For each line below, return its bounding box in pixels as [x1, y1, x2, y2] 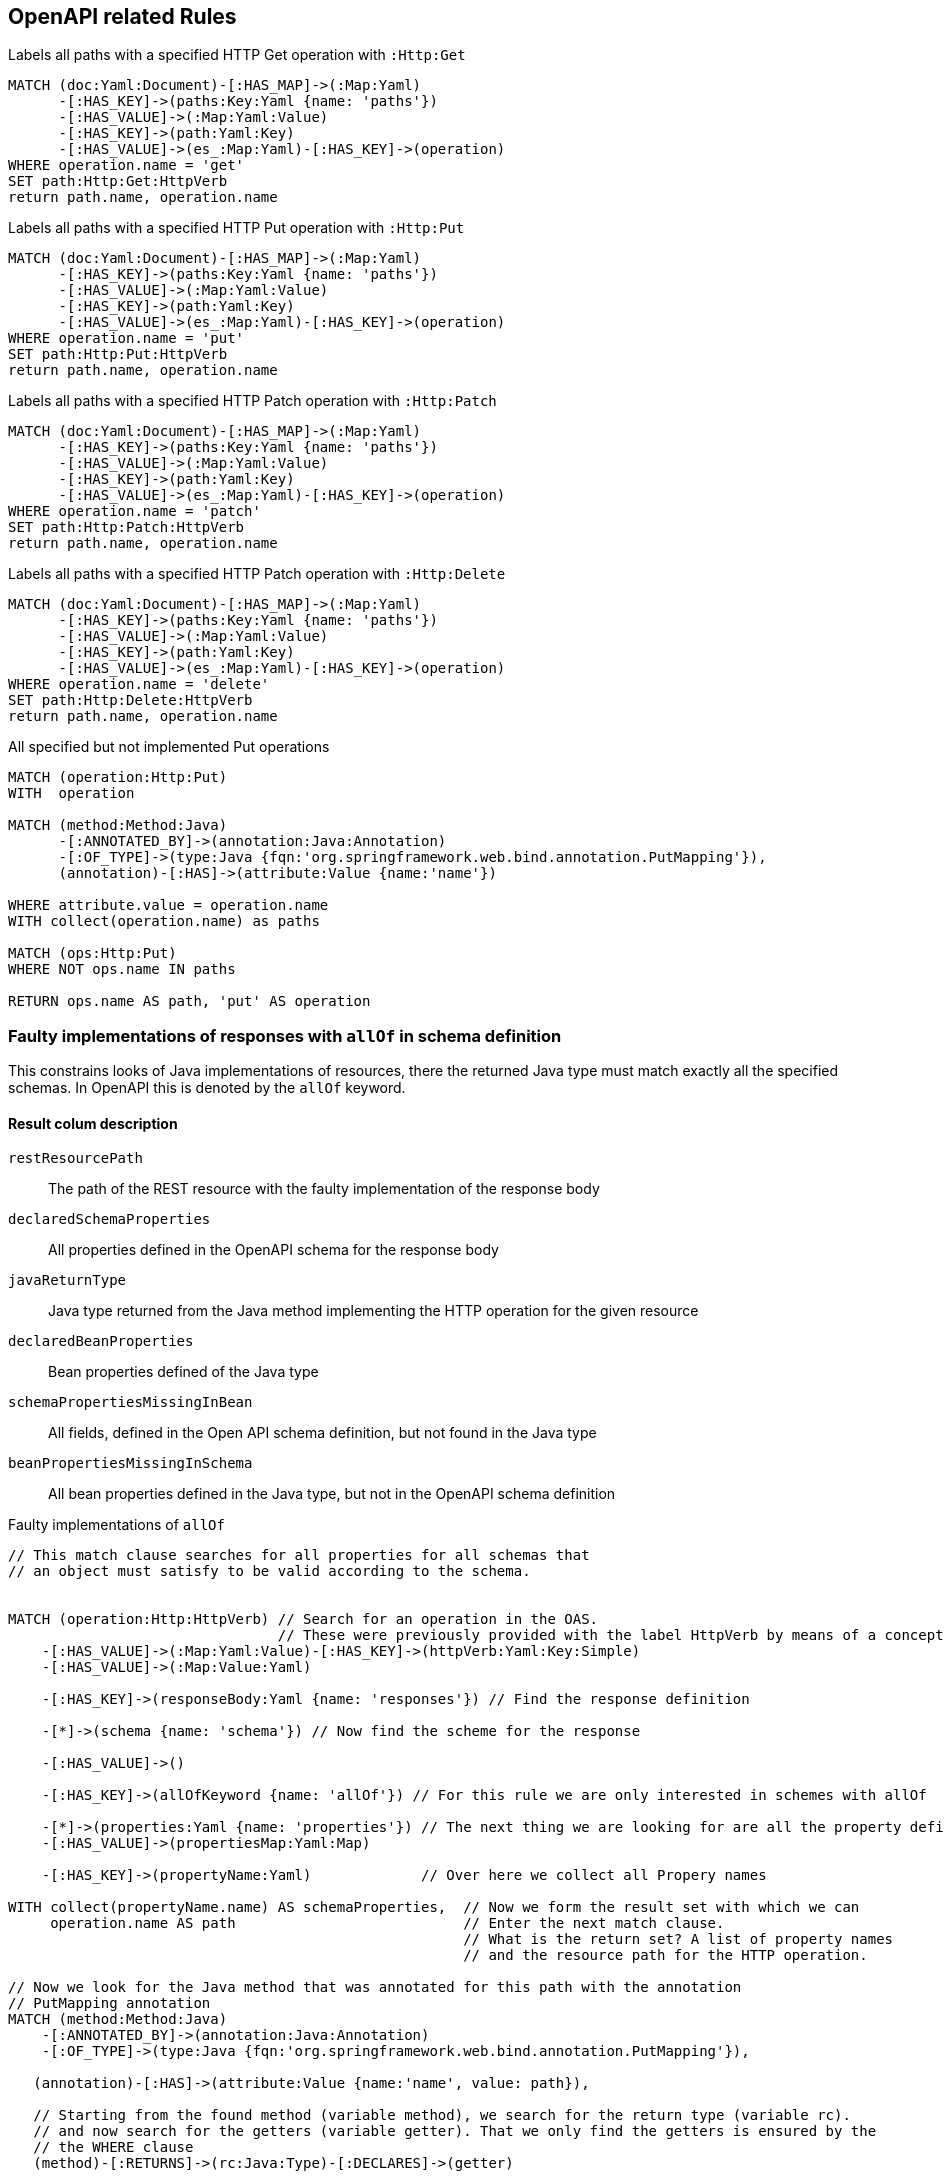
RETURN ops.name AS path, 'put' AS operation [8, 993, 371, 1010]
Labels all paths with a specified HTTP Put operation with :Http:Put [8, 219, 465, 237]
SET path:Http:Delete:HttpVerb [8, 692, 253, 709]
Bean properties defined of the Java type [48, 1363, 319, 1381]
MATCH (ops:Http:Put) [8, 945, 177, 962]
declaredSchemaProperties [8, 1211, 211, 1228]
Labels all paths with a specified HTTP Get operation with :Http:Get [8, 46, 466, 64]
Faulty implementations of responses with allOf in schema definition [8, 1025, 562, 1046]
